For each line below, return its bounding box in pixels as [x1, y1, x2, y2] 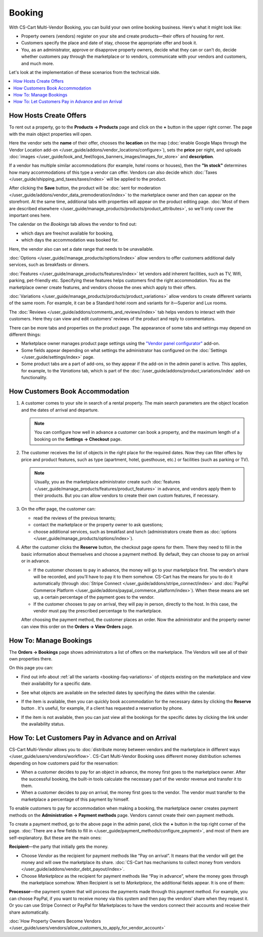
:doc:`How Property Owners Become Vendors [9, 918, 101, 924]
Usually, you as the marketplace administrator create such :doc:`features [34, 479, 180, 485]
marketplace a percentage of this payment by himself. [21, 796, 130, 802]
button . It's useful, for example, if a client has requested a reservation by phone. [21, 705, 184, 711]
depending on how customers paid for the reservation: [9, 760, 119, 766]
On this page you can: [9, 665, 54, 671]
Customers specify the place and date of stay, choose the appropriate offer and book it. [21, 40, 197, 46]
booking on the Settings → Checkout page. [34, 436, 122, 442]
